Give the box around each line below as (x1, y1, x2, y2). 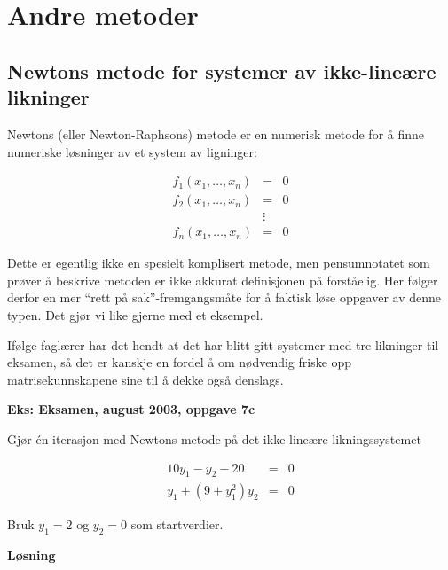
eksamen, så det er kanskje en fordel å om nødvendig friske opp (7, 353, 352, 371)
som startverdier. (130, 515, 224, 534)
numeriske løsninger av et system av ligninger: (7, 142, 257, 160)
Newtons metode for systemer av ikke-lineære (7, 57, 436, 84)
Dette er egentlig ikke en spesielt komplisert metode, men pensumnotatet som (7, 254, 430, 272)
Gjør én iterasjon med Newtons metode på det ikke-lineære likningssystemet (7, 430, 421, 449)
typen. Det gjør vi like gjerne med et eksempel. (7, 306, 263, 324)
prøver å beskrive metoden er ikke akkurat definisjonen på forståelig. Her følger (7, 270, 438, 289)
